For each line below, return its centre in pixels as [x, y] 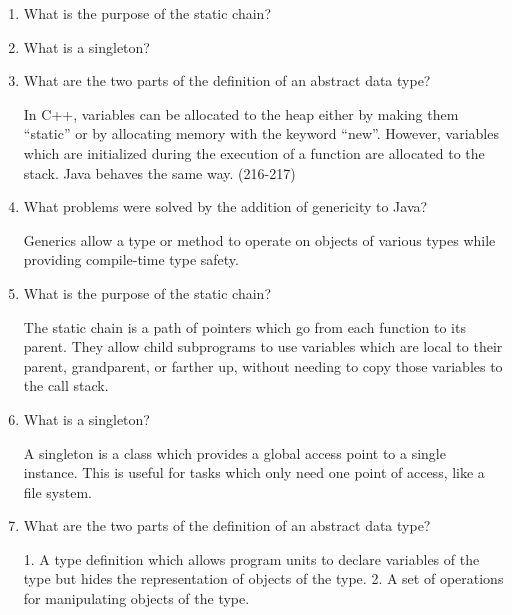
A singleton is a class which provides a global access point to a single [234, 452]
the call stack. [66, 385]
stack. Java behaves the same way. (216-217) [159, 172]
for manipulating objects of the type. [136, 598]
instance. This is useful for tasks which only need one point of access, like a [254, 472]
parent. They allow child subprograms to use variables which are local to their [263, 346]
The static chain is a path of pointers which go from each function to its [244, 326]
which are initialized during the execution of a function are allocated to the [254, 152]
